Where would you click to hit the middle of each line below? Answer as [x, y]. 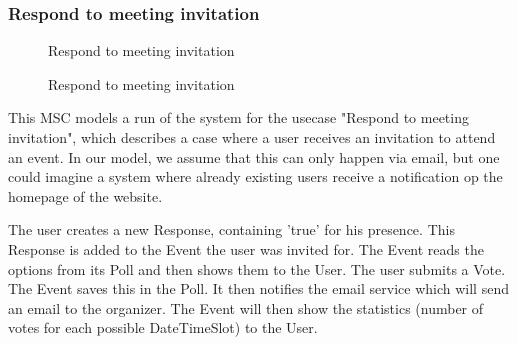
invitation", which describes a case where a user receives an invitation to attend [252, 137]
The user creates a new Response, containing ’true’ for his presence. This [231, 229]
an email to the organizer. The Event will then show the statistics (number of [246, 307]
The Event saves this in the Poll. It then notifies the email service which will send [258, 288]
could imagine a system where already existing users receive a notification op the [255, 176]
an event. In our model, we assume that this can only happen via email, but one [254, 156]
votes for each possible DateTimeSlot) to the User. [163, 327]
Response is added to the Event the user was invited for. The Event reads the [246, 248]
